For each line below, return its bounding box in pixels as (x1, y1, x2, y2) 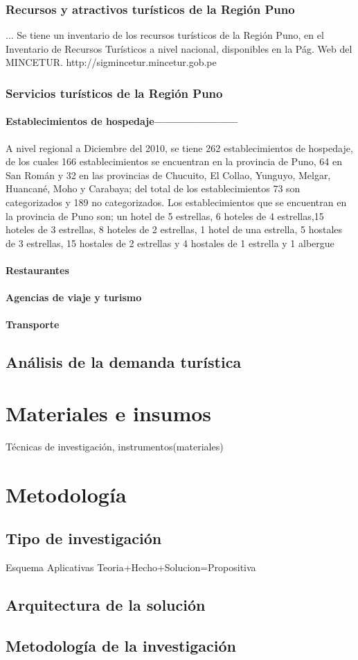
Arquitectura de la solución (6, 594, 206, 616)
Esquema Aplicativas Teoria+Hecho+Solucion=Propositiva (6, 560, 256, 575)
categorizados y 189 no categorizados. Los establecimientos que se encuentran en (6, 195, 347, 210)
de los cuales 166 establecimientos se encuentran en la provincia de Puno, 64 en (6, 154, 342, 169)
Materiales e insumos (6, 398, 212, 427)
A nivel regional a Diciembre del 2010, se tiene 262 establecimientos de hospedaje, (6, 140, 353, 155)
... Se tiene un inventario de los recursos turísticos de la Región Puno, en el (6, 28, 324, 42)
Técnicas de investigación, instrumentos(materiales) (6, 439, 224, 453)
